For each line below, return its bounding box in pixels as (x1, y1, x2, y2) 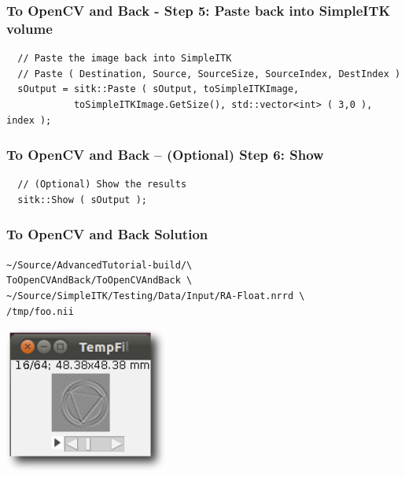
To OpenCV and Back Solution (6, 224, 208, 244)
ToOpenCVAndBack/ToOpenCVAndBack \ (6, 275, 193, 287)
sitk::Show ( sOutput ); (17, 194, 147, 205)
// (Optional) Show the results (17, 179, 187, 190)
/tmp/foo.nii (6, 305, 74, 317)
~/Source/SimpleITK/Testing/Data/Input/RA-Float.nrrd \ (6, 290, 305, 302)
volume (6, 18, 53, 38)
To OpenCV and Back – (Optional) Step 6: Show (6, 145, 324, 165)
